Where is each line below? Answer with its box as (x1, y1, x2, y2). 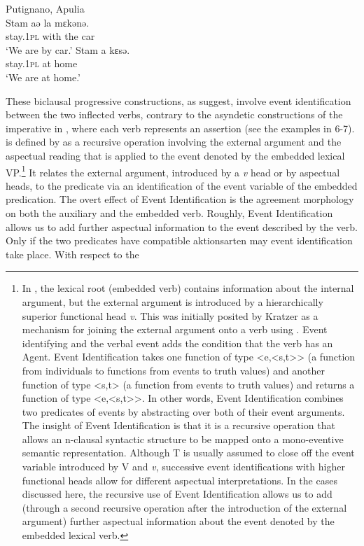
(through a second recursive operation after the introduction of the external (22, 500, 347, 514)
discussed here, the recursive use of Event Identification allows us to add (22, 486, 332, 501)
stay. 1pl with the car (6, 29, 95, 43)
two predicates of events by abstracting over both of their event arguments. (22, 404, 345, 419)
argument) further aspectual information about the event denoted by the (22, 514, 335, 528)
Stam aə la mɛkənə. (6, 15, 90, 29)
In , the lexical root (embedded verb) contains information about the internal (22, 281, 354, 295)
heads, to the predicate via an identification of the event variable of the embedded (6, 178, 358, 192)
